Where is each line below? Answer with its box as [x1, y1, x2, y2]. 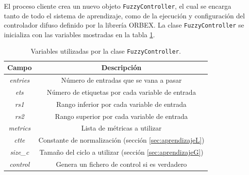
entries [9, 75, 30, 85]
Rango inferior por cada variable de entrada [56, 99, 187, 109]
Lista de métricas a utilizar [81, 123, 162, 133]
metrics [8, 123, 31, 133]
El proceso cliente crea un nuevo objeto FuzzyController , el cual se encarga [4, 1, 232, 11]
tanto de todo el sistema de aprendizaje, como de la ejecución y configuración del [4, 10, 245, 20]
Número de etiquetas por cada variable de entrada [47, 87, 196, 97]
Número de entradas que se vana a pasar [61, 75, 182, 85]
